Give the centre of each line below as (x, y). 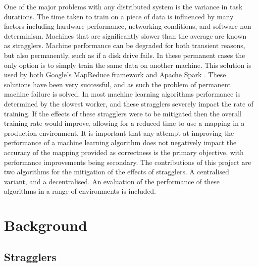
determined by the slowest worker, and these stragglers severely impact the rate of (129, 103)
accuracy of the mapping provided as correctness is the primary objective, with (124, 152)
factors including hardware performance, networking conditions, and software (121, 26)
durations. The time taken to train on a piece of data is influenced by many (119, 16)
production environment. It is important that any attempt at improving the (119, 133)
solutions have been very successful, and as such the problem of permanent (117, 84)
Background (46, 225)
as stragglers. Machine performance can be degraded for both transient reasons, (125, 45)
